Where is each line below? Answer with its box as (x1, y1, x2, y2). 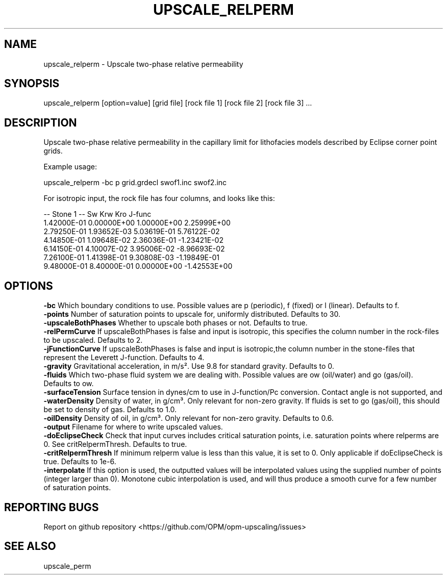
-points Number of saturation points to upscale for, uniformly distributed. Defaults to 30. (43, 310, 340, 319)
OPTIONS (4, 279, 53, 292)
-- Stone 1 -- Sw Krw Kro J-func (43, 210, 152, 219)
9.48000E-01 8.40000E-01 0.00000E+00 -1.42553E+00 (43, 262, 233, 271)
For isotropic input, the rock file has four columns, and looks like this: (43, 194, 275, 203)
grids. (43, 146, 63, 156)
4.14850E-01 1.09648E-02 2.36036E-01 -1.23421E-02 (43, 236, 224, 245)
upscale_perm (43, 561, 91, 570)
